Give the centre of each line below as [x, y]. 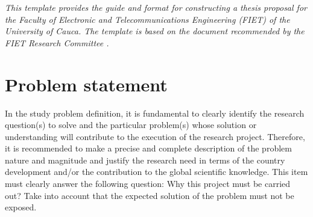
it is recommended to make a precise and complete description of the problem [148, 148]
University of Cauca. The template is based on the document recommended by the [155, 31]
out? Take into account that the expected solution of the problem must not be [150, 195]
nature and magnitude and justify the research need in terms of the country [145, 160]
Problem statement [86, 84]
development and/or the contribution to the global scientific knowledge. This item [156, 172]
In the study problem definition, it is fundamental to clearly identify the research [155, 113]
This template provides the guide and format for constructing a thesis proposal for [156, 7]
